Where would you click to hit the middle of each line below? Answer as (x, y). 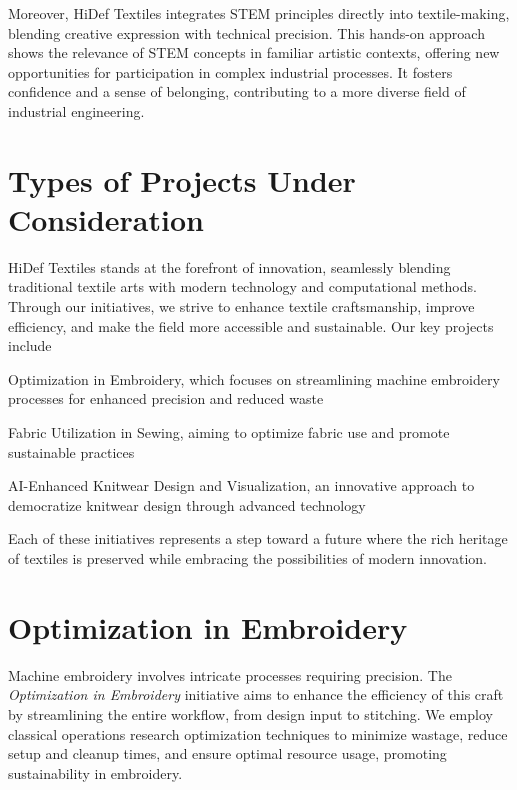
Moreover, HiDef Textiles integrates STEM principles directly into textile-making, (259, 13)
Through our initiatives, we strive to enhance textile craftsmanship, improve (241, 306)
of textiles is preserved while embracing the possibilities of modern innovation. (247, 558)
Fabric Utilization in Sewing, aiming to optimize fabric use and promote (229, 432)
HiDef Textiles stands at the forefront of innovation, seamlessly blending (229, 266)
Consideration (106, 218)
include (30, 345)
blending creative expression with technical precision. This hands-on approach (246, 32)
